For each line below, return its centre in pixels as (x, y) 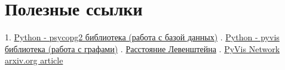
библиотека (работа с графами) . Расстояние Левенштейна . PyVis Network (142, 48)
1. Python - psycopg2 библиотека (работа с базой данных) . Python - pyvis (142, 37)
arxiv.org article (34, 60)
